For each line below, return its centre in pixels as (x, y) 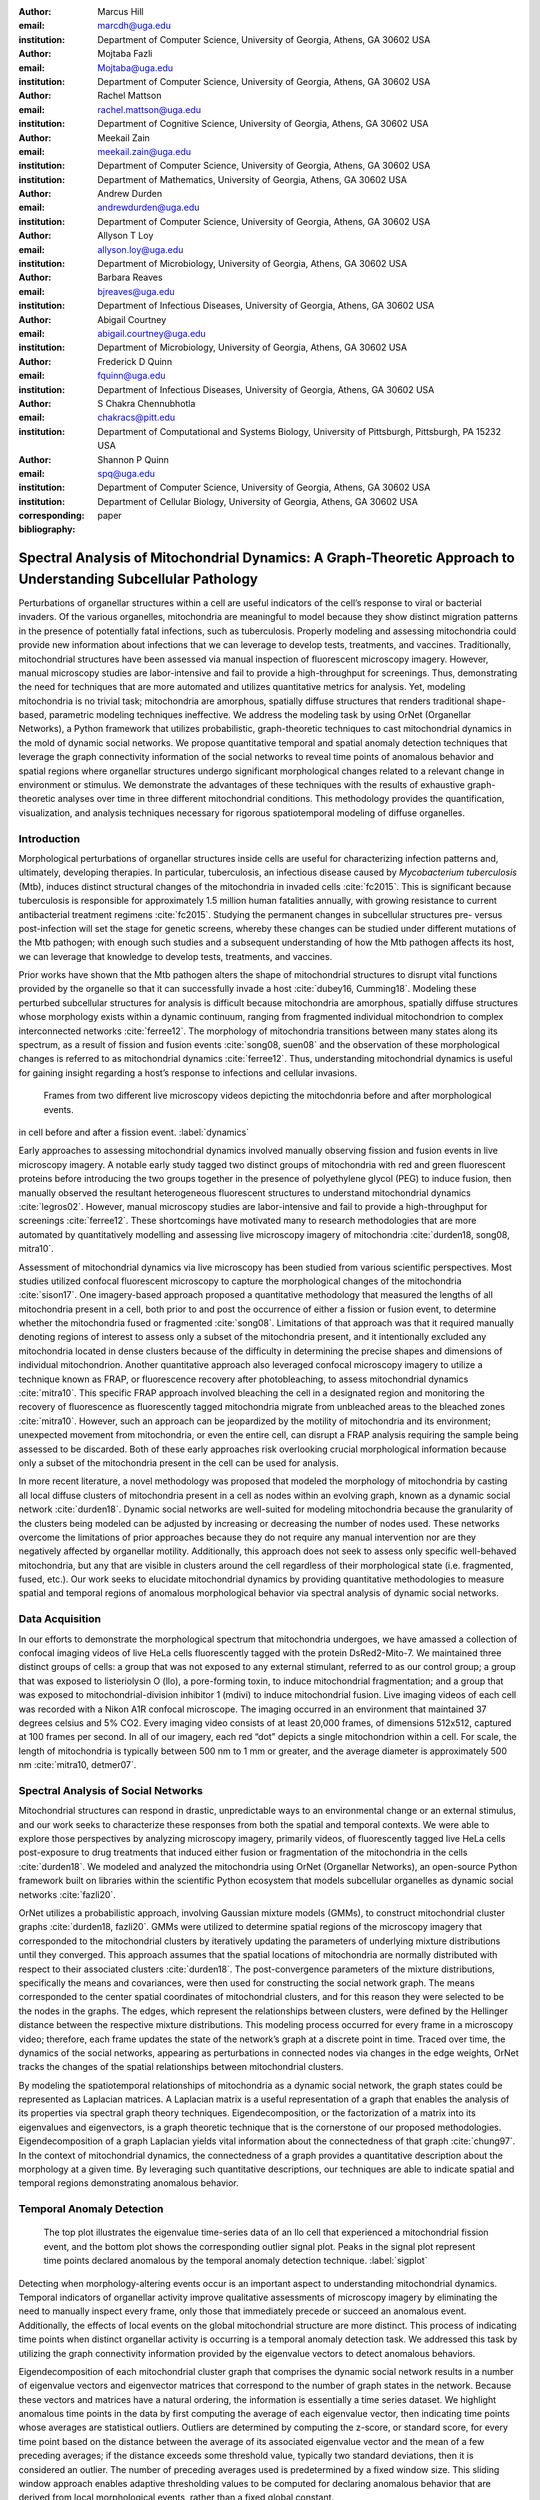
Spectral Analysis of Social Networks (111, 1790)
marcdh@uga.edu (134, 26)
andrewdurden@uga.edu (148, 207)
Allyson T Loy (125, 236)
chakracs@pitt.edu (136, 417)
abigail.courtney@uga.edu (152, 333)
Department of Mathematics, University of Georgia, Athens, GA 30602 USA (252, 179)
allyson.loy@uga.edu (140, 249)
